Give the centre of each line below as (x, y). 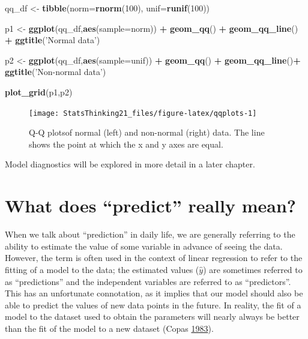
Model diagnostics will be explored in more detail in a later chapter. (130, 164)
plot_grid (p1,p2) (39, 91)
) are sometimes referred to (253, 269)
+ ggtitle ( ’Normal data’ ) (53, 40)
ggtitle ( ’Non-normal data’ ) (56, 72)
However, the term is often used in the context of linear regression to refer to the (154, 258)
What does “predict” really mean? (151, 205)
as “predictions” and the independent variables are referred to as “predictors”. (148, 281)
